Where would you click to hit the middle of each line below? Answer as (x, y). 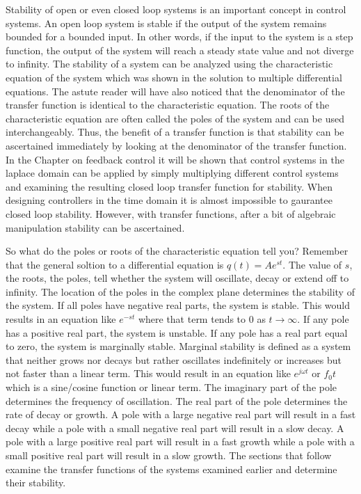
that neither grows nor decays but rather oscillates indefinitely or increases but (174, 359)
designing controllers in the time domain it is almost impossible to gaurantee (169, 200)
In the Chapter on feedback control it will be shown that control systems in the (175, 159)
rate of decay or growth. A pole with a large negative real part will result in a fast (181, 414)
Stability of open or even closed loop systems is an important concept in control (176, 9)
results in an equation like (61, 319)
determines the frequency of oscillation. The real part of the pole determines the (177, 400)
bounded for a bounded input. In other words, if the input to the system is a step (179, 37)
